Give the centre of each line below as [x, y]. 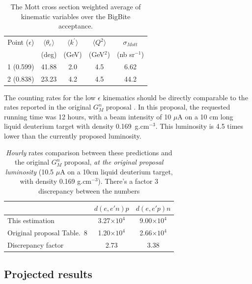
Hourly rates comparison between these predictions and [89, 152]
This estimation [31, 220]
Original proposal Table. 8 [47, 233]
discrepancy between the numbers [89, 191]
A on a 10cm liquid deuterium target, [116, 171]
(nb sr [126, 54]
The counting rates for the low [50, 97]
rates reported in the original [48, 107]
